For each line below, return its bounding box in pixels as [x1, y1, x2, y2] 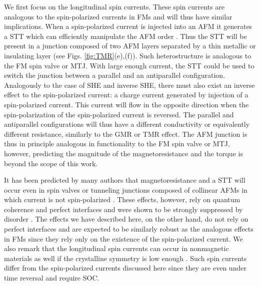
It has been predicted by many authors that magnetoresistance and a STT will [4, 175, 245, 185]
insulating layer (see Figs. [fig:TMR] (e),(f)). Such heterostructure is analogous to [4, 50, 251, 60]
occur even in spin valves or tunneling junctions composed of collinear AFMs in [4, 184, 247, 195]
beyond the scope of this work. [4, 158, 98, 168]
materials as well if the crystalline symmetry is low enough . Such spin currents [4, 253, 247, 263]
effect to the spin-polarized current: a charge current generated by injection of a [4, 89, 248, 100]
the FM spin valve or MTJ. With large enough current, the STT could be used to [4, 60, 254, 70]
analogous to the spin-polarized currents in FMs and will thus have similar [4, 11, 232, 21]
